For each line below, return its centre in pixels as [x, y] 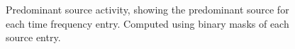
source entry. [33, 37]
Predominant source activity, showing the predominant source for [147, 9]
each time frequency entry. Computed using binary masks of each [147, 23]
